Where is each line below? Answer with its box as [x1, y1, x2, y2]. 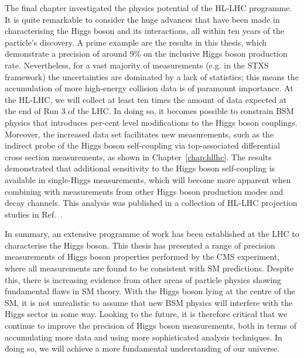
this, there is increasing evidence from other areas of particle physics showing [5, 273, 282, 285]
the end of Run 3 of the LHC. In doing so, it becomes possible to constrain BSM [5, 105, 294, 117]
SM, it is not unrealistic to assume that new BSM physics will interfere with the [5, 296, 293, 308]
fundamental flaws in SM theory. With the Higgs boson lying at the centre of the [5, 285, 295, 297]
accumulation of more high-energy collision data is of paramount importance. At [5, 82, 293, 94]
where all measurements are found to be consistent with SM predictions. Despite [5, 262, 294, 274]
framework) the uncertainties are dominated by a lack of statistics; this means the [5, 70, 299, 82]
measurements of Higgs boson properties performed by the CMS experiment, [5, 250, 280, 263]
